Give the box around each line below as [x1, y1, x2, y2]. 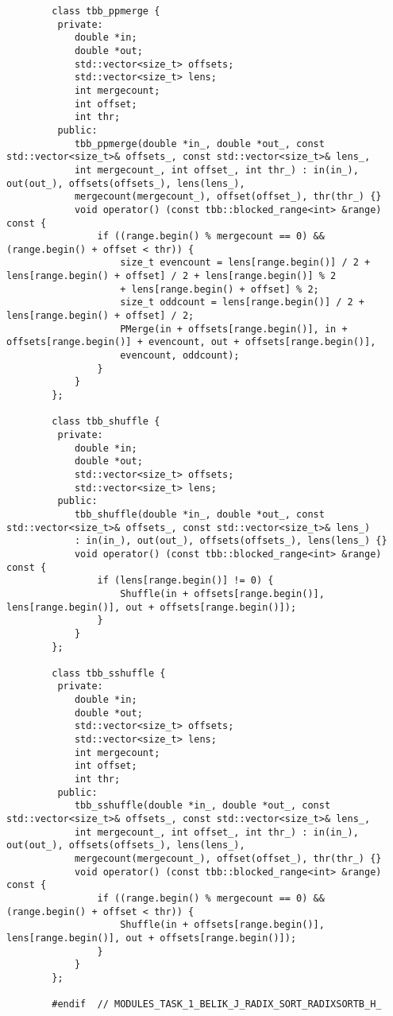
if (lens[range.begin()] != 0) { [97, 575, 274, 587]
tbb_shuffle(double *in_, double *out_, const [74, 508, 325, 520]
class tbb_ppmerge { [52, 6, 160, 17]
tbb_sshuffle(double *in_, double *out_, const [74, 800, 331, 812]
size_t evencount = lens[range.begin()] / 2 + [120, 257, 371, 269]
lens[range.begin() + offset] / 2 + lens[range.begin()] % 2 [6, 270, 337, 282]
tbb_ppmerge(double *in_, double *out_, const [74, 138, 325, 149]
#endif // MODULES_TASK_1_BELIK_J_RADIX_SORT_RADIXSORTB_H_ [52, 999, 382, 1010]
